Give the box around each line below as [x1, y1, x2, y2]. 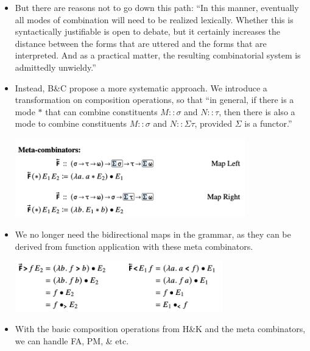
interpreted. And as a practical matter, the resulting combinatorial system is [15, 49, 301, 62]
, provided [194, 117, 233, 130]
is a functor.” [244, 117, 292, 130]
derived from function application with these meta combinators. [15, 239, 253, 252]
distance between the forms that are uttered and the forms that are [15, 37, 267, 49]
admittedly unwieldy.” [15, 60, 96, 73]
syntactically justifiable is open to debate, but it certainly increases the [15, 25, 281, 38]
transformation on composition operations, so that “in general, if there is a [15, 93, 294, 106]
